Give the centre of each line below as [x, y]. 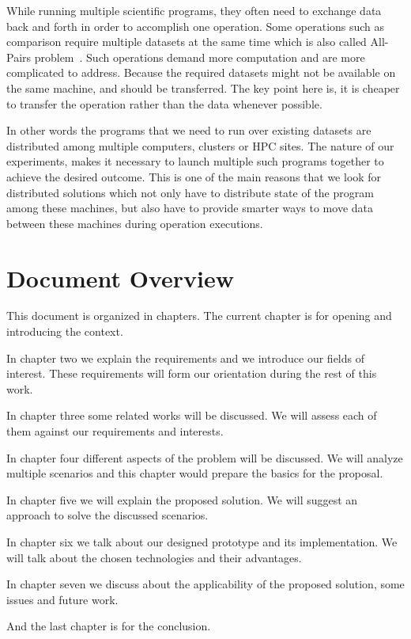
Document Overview [120, 278]
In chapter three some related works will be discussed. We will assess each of [192, 415]
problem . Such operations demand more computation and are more [200, 57]
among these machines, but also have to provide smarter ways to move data [190, 208]
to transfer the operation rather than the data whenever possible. [164, 103]
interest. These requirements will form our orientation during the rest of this [192, 373]
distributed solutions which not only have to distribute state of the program [190, 192]
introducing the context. [65, 331]
